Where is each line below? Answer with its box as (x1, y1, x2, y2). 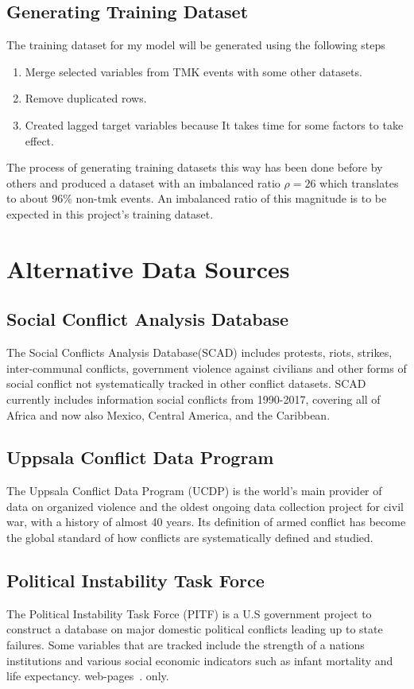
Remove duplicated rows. (25, 90, 147, 106)
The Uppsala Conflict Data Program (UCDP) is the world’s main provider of (6, 482, 382, 499)
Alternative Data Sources (6, 252, 290, 285)
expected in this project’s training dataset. (6, 205, 214, 222)
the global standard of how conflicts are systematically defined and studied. (6, 529, 373, 546)
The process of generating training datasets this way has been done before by (6, 159, 383, 176)
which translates (319, 174, 399, 191)
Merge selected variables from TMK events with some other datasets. (25, 63, 362, 79)
